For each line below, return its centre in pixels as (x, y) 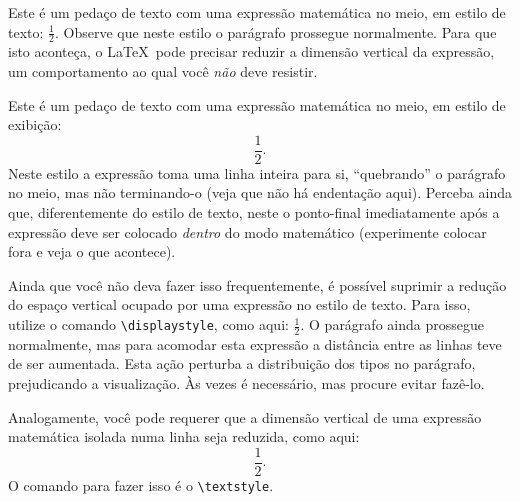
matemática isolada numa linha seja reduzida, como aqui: (184, 436)
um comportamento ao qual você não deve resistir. (163, 71)
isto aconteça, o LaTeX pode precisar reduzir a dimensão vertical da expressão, (251, 51)
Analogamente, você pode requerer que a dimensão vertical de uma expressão (245, 416)
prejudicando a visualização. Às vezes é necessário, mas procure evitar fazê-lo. (246, 383)
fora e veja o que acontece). (92, 251)
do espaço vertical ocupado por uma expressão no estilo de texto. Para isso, (239, 304)
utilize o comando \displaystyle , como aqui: (148, 324)
